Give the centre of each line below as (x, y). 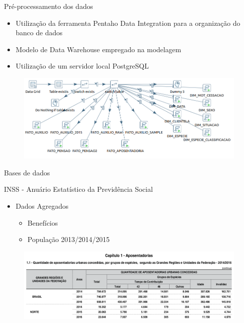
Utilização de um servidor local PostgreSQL (82, 66)
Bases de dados (27, 172)
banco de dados (39, 33)
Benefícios (43, 222)
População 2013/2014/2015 (69, 239)
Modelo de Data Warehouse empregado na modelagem (98, 49)
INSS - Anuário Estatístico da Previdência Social (79, 189)
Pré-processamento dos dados (49, 6)
